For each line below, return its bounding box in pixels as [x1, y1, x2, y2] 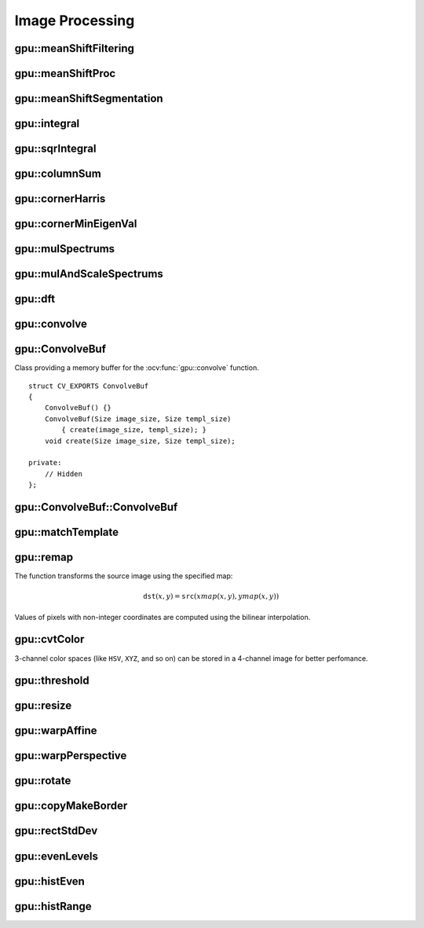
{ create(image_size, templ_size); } [61, 425, 207, 435]
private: [28, 458, 62, 468]
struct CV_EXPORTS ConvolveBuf [28, 381, 149, 391]
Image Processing [14, 12, 135, 29]
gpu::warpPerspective [14, 749, 127, 762]
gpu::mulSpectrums [14, 242, 115, 255]
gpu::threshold [14, 674, 90, 688]
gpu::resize [14, 699, 72, 713]
